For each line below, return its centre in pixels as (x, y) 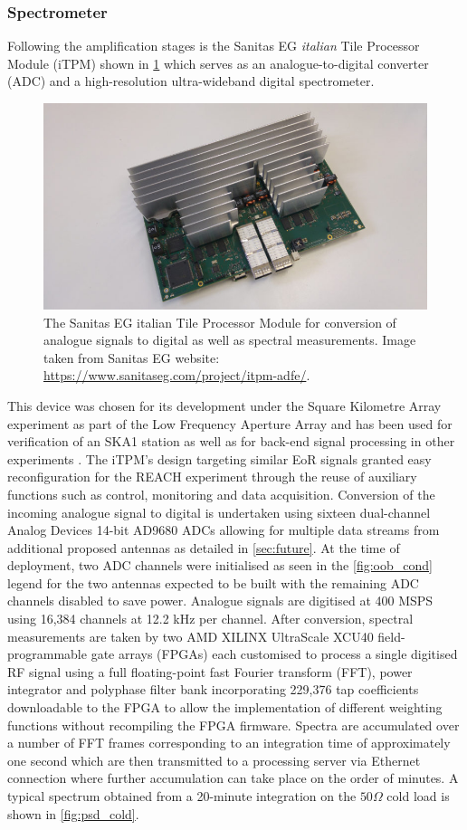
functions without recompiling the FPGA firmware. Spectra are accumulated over (233, 725)
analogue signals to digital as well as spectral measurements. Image (230, 340)
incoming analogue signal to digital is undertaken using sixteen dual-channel (219, 512)
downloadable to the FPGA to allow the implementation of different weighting (225, 707)
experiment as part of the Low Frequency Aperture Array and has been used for (230, 423)
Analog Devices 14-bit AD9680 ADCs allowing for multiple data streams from (224, 530)
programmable (47, 654)
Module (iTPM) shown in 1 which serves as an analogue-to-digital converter (218, 63)
